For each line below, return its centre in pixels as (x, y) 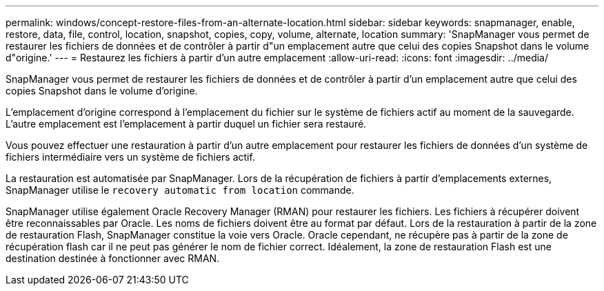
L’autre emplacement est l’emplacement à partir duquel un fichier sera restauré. (186, 124)
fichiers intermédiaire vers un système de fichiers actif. (130, 157)
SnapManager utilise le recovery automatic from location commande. (180, 190)
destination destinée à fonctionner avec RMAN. (113, 258)
